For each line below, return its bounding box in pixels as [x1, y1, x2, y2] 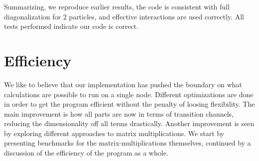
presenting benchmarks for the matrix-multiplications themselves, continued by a [4, 138, 251, 148]
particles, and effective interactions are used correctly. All [69, 11, 244, 21]
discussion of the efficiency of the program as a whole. [4, 148, 168, 158]
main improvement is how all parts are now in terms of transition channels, [4, 108, 234, 119]
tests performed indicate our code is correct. [4, 21, 138, 31]
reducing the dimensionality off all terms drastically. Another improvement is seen [4, 118, 255, 129]
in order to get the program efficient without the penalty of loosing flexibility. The [4, 99, 255, 109]
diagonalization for [4, 11, 61, 21]
